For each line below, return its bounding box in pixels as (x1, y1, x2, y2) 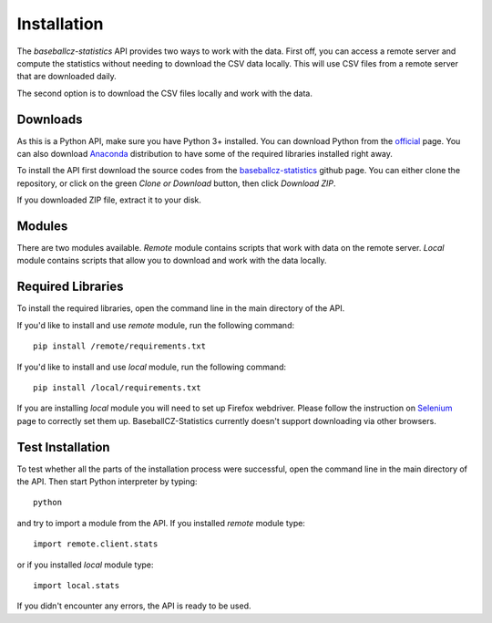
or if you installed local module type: (16, 559, 154, 570)
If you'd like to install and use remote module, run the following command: (16, 319, 295, 330)
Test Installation (16, 439, 110, 455)
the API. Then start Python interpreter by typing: (16, 476, 198, 487)
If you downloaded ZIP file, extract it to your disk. (16, 194, 202, 205)
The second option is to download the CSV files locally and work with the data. (16, 88, 313, 99)
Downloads (16, 111, 83, 127)
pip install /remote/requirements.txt (33, 341, 207, 351)
